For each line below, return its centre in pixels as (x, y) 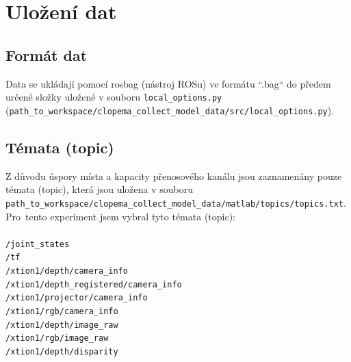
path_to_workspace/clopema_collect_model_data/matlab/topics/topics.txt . (176, 202)
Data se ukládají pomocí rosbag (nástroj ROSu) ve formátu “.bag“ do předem (168, 83)
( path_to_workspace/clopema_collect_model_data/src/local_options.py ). (170, 110)
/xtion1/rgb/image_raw (57, 338)
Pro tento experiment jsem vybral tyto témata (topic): (120, 216)
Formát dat (47, 54)
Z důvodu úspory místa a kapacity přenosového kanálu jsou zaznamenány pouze (174, 176)
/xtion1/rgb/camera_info (62, 311)
